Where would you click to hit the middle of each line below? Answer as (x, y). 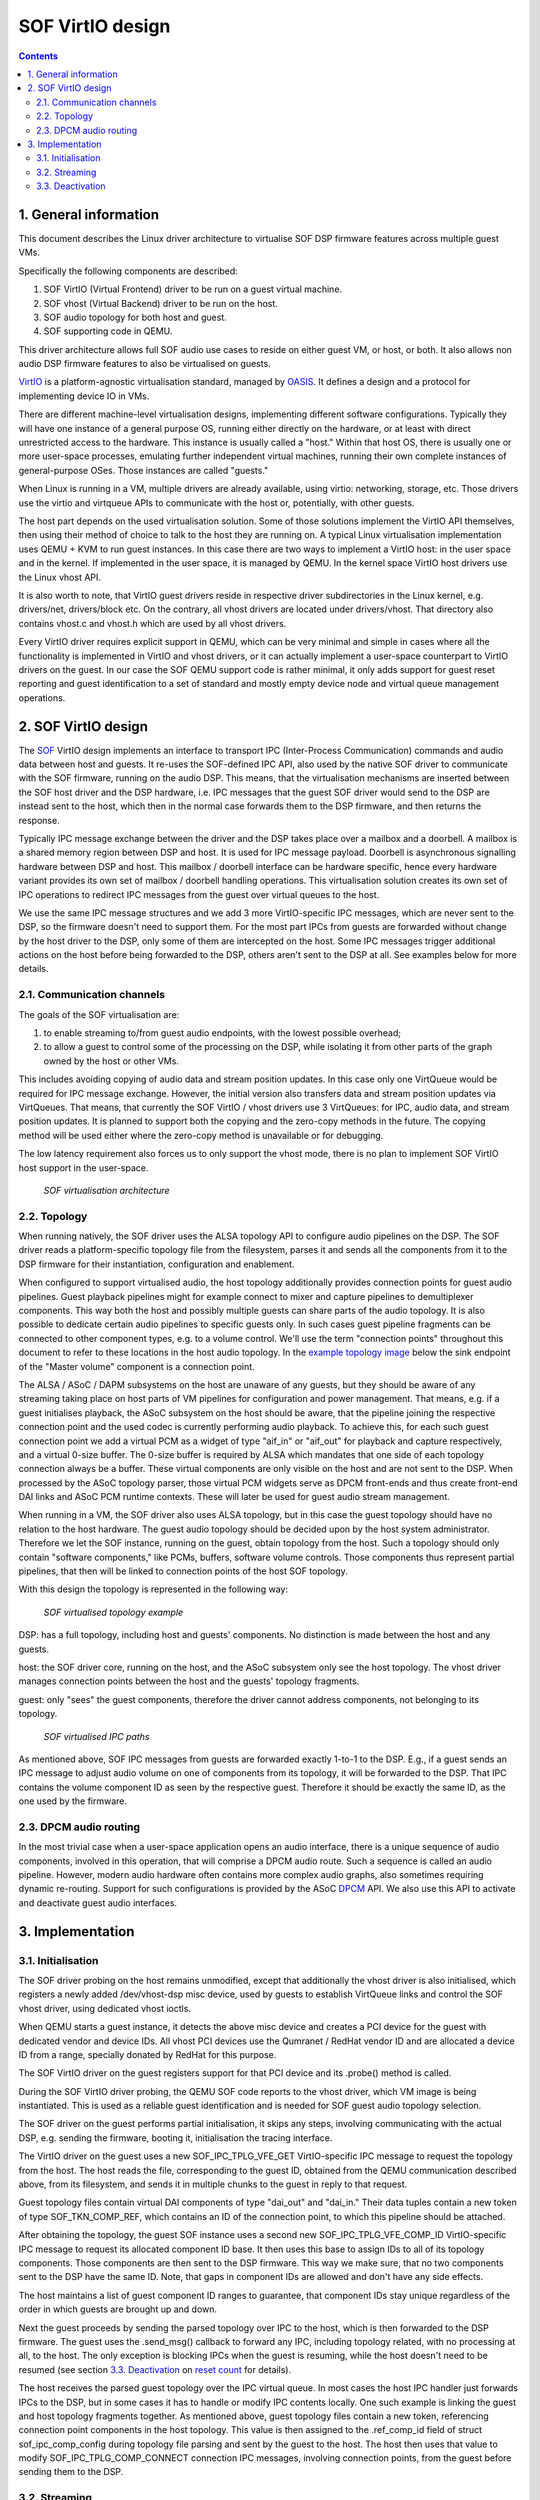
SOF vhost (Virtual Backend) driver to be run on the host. (161, 303)
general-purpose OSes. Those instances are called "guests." (143, 470)
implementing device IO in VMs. (84, 396)
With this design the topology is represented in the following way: (153, 1589)
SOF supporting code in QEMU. (108, 331)
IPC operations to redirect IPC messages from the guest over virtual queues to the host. (199, 894)
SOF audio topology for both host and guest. (135, 317)
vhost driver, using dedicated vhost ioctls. (105, 2008)
